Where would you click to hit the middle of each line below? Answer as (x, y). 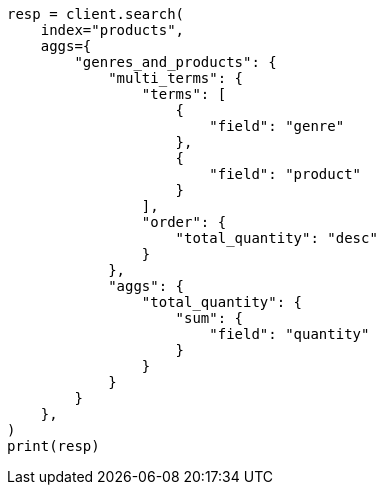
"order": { (184, 222)
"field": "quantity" (289, 334)
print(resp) (53, 446)
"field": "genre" (277, 126)
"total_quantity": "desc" (276, 238)
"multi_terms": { (176, 78)
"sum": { (209, 318)
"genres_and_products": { (175, 62)
